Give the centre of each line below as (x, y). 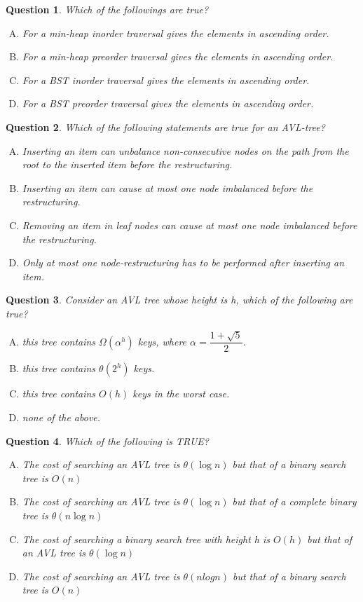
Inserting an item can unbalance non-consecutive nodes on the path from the (185, 150)
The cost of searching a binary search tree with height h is (146, 539)
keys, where (162, 341)
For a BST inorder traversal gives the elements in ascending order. (166, 80)
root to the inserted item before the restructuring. (127, 164)
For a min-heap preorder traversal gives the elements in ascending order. (178, 56)
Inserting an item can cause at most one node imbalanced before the (167, 187)
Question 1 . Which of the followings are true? (107, 9)
